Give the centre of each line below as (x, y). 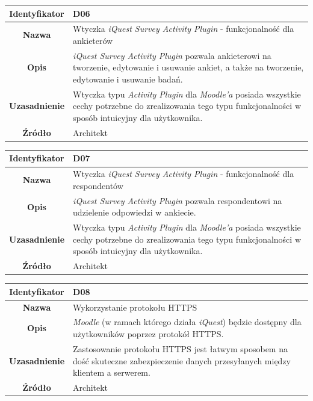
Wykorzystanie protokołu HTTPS (135, 307)
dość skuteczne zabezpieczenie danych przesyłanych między (182, 360)
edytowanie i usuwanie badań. (128, 79)
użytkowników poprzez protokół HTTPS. (148, 334)
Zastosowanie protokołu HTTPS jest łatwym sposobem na (180, 348)
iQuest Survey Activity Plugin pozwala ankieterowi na (172, 55)
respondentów (98, 185)
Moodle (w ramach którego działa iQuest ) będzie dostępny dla (187, 322)
